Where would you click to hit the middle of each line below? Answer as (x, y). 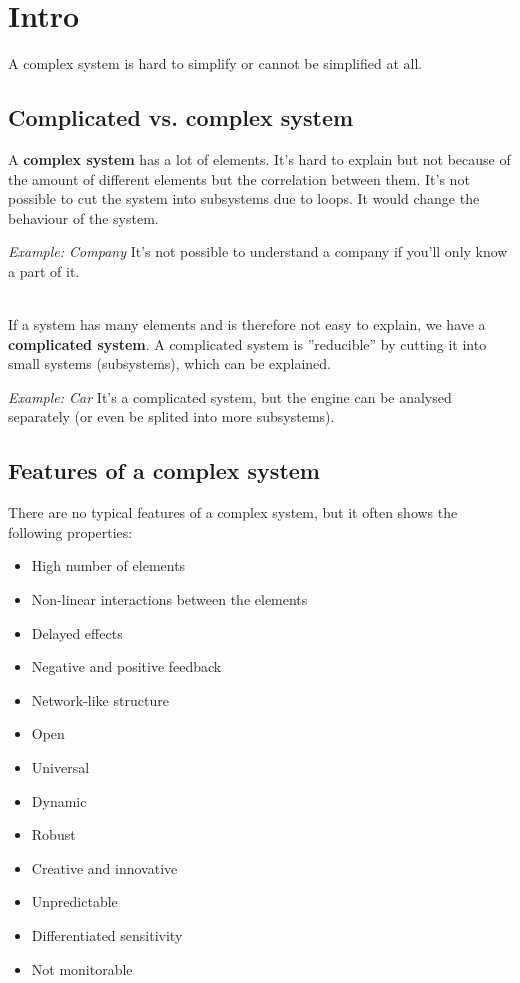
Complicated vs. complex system (181, 117)
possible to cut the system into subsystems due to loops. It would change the (244, 198)
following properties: (70, 531)
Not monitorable (82, 968)
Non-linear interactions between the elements (169, 599)
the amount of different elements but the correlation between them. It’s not (239, 178)
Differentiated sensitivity (107, 934)
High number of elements (108, 565)
